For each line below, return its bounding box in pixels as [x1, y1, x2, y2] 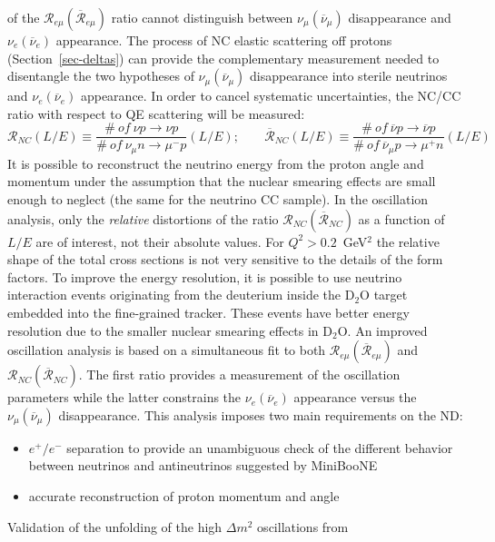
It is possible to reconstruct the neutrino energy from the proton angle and [7, 153, 424, 172]
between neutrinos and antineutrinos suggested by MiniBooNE [28, 456, 378, 475]
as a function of [358, 209, 445, 228]
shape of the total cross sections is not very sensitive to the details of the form [7, 250, 443, 269]
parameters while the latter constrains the [7, 388, 242, 407]
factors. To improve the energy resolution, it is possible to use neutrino [7, 267, 402, 286]
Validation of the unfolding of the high [7, 517, 223, 536]
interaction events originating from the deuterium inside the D [7, 285, 355, 304]
